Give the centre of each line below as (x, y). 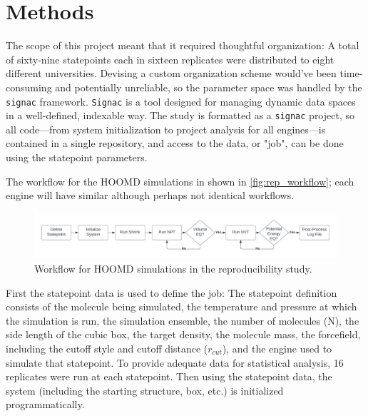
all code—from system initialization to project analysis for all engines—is (166, 129)
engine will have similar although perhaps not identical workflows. (150, 195)
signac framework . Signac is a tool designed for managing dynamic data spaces (181, 101)
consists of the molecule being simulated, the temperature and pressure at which (182, 306)
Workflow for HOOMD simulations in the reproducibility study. (173, 268)
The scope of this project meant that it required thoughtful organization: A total (183, 45)
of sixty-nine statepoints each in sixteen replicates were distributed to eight (170, 59)
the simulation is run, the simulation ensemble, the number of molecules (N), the (183, 320)
